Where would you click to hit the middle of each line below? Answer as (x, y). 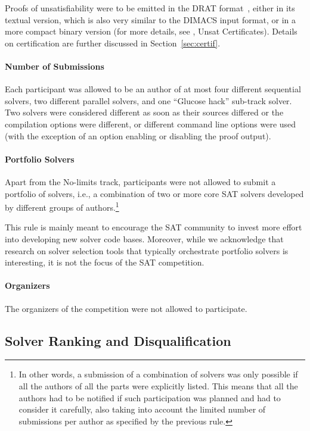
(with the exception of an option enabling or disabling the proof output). (138, 135)
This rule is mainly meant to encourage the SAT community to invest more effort (154, 227)
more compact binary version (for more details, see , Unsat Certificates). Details (151, 31)
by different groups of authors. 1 (62, 206)
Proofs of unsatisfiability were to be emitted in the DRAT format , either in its (150, 8)
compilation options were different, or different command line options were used (151, 124)
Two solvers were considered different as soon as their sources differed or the (144, 112)
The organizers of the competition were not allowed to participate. (126, 308)
